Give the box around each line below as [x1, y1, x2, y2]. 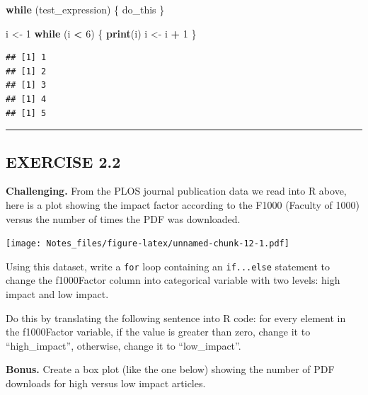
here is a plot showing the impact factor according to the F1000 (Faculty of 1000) [6, 197, 360, 212]
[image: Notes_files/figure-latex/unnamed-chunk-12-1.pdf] [6, 239, 289, 249]
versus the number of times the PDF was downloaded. [6, 211, 241, 226]
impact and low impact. [6, 287, 109, 302]
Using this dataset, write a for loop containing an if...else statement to [6, 258, 330, 273]
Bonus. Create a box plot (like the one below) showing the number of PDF [6, 362, 335, 377]
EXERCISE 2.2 [6, 150, 121, 172]
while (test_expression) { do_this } [6, 2, 165, 16]
